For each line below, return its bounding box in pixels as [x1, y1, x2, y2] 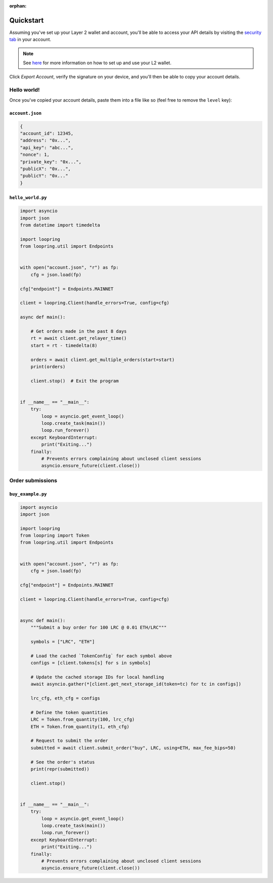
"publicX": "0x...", [20, 166, 71, 171]
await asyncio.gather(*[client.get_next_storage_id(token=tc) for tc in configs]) [30, 681, 242, 687]
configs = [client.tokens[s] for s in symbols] [30, 660, 151, 666]
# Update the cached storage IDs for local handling [30, 674, 164, 680]
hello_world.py [9, 195, 48, 201]
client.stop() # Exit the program [30, 378, 119, 384]
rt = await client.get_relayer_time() [30, 335, 127, 341]
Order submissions [9, 477, 58, 484]
